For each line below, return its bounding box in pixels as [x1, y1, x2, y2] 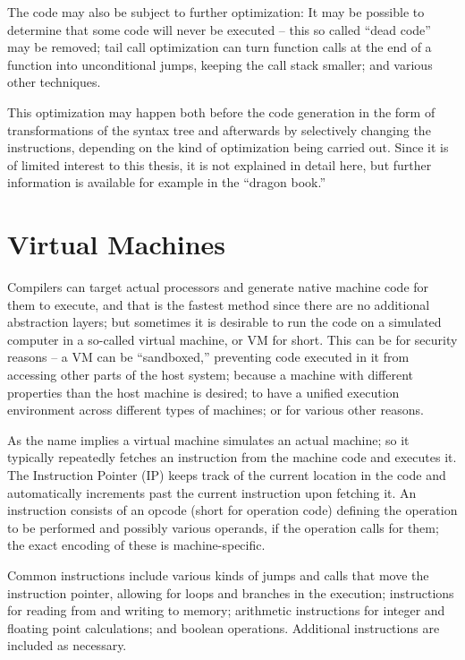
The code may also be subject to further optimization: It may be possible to [7, 3, 425, 21]
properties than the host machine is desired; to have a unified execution [7, 382, 400, 401]
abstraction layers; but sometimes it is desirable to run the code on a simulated [7, 313, 442, 331]
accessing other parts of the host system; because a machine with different [7, 365, 414, 384]
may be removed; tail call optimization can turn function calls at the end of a [7, 38, 432, 56]
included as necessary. [7, 636, 127, 655]
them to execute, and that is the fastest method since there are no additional [7, 295, 430, 313]
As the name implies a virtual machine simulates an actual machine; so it [7, 430, 410, 449]
